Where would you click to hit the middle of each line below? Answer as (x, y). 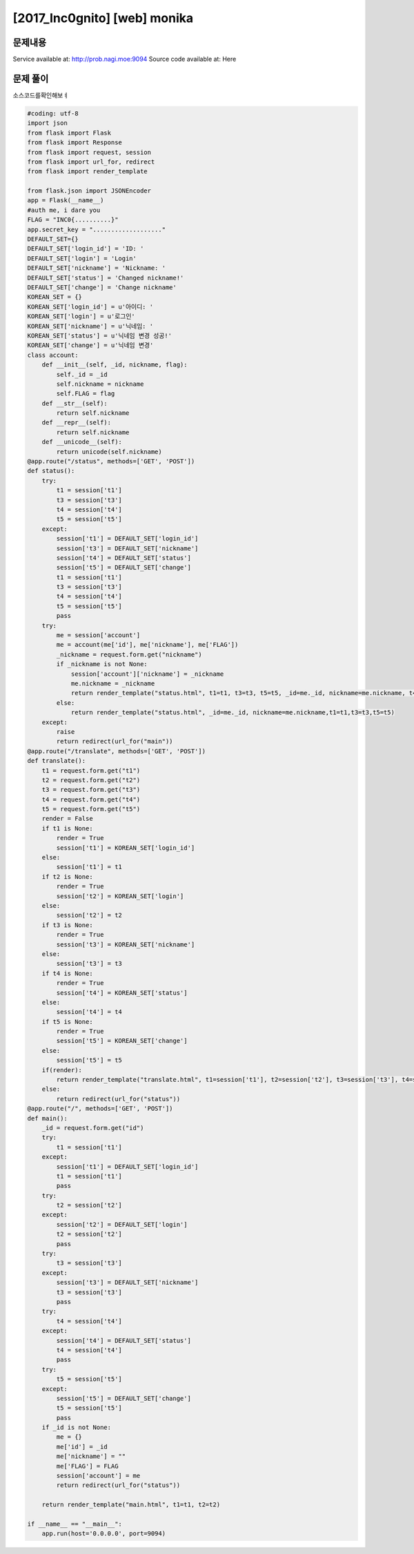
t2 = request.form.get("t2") (91, 780)
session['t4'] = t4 (89, 1012)
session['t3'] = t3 (89, 964)
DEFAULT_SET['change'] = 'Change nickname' (102, 287)
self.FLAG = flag (86, 394)
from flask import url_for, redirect (91, 162)
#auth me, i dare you (64, 210)
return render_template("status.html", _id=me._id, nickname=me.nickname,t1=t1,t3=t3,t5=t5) (233, 712)
